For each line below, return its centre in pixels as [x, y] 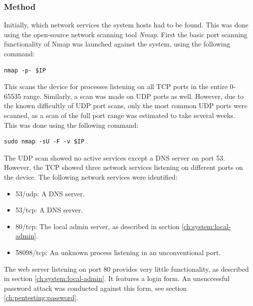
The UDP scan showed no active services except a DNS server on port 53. [115, 157]
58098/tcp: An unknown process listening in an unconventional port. [118, 252]
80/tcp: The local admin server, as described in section [97, 226]
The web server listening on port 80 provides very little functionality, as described [126, 269]
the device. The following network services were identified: [91, 177]
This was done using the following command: [71, 125]
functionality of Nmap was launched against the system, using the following [117, 44]
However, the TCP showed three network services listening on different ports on [124, 167]
